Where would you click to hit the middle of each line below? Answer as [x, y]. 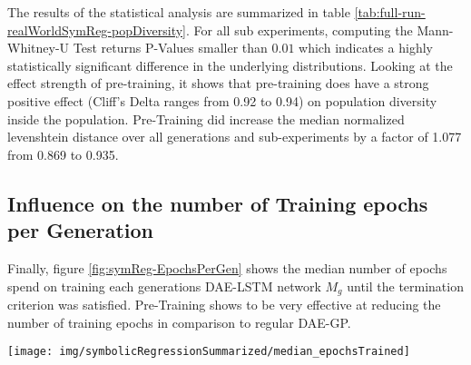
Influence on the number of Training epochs [218, 203]
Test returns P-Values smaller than [170, 48]
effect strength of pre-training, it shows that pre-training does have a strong [218, 83]
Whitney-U [39, 48]
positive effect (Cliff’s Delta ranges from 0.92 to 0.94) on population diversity [222, 100]
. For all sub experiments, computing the [299, 30]
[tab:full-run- [390, 12]
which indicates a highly [366, 48]
